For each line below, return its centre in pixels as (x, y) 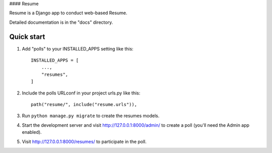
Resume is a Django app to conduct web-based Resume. (68, 13)
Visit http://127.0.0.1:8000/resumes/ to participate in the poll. (84, 141)
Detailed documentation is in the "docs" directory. (61, 22)
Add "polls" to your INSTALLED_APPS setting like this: (78, 48)
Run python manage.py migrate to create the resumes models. (91, 116)
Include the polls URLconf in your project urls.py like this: (81, 93)
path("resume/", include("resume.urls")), (84, 105)
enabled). (32, 132)
